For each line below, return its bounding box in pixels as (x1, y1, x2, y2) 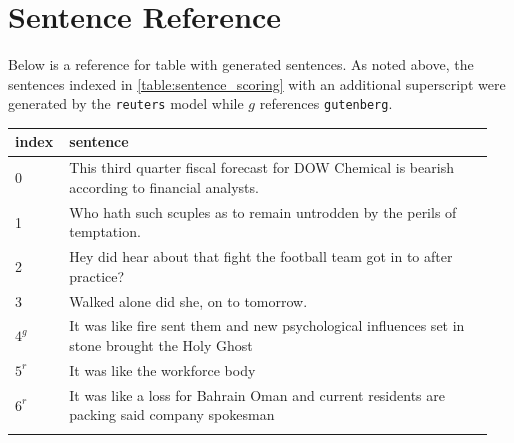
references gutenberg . (259, 93, 393, 114)
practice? (69, 265, 125, 286)
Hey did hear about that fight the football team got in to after (69, 246, 453, 267)
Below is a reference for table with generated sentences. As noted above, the (8, 54, 474, 75)
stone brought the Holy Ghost (69, 335, 253, 356)
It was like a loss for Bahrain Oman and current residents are (69, 384, 445, 405)
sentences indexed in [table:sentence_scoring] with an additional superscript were (8, 73, 506, 94)
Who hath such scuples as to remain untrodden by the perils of (69, 201, 457, 222)
